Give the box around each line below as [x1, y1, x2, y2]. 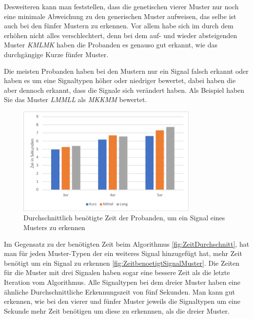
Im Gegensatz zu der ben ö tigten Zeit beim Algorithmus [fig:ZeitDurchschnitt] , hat [4, 238, 250, 249]
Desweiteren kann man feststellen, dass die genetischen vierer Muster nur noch [4, 1, 239, 11]
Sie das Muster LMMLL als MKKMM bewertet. [4, 94, 147, 105]
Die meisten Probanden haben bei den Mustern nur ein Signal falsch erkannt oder [4, 65, 249, 76]
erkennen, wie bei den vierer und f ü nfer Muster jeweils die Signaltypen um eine [4, 296, 240, 306]
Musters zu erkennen [23, 222, 85, 232]
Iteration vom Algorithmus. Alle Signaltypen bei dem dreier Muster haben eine [4, 276, 240, 287]
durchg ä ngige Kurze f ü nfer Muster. [4, 49, 109, 59]
